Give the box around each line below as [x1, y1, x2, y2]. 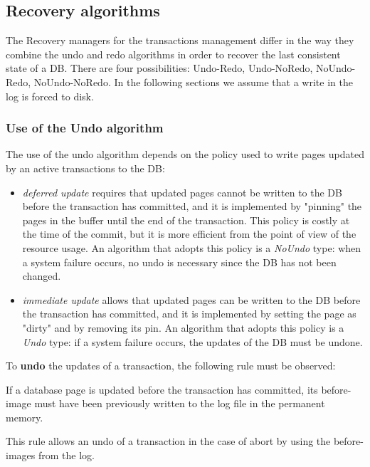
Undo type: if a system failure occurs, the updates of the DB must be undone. [22, 334, 363, 349]
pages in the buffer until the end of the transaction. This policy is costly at [22, 212, 350, 227]
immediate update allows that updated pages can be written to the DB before [22, 292, 361, 307]
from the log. [38, 448, 95, 463]
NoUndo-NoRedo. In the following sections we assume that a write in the [33, 74, 353, 89]
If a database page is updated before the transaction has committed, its [6, 382, 318, 397]
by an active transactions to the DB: [6, 160, 165, 175]
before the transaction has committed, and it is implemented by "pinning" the [22, 199, 362, 214]
